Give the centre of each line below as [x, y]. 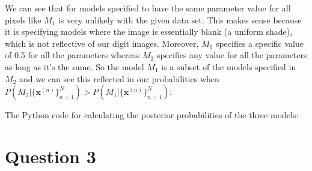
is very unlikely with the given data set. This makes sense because [180, 19]
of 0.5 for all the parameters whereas [72, 55]
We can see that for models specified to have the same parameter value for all [148, 8]
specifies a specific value [259, 43]
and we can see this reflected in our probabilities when [119, 78]
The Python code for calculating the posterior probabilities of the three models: [152, 115]
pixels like [23, 19]
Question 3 [50, 156]
